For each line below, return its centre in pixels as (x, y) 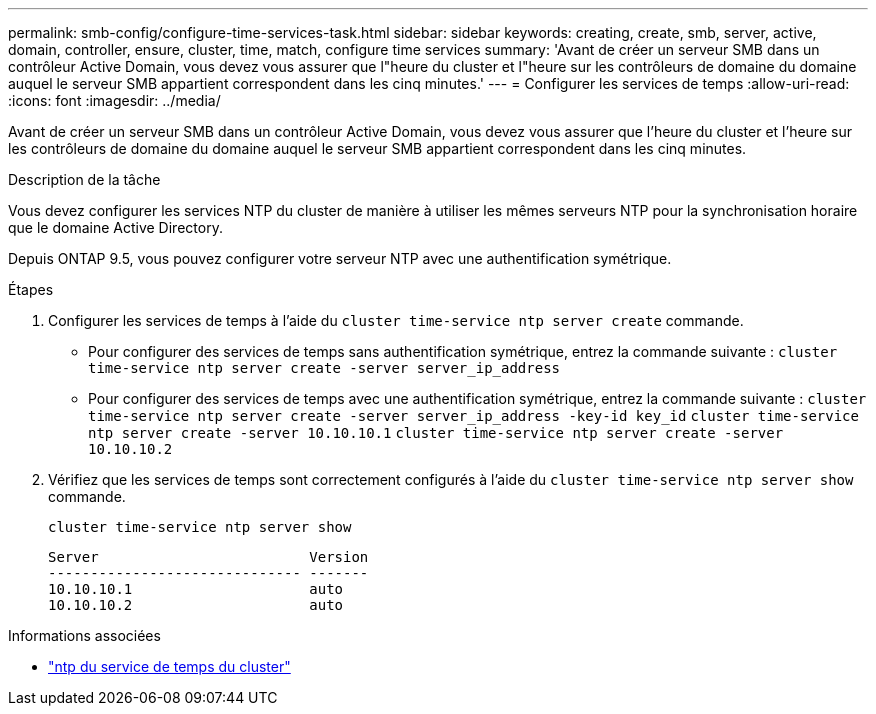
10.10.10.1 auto (196, 589)
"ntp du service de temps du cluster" (169, 666)
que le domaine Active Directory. (115, 227)
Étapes (31, 289)
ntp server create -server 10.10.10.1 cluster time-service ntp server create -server (436, 433)
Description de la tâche (84, 179)
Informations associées (84, 635)
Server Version (208, 557)
